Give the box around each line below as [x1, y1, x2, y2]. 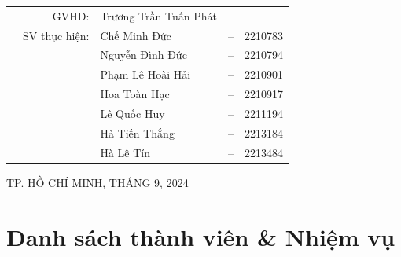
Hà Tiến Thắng [100, 124, 175, 141]
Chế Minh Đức [100, 27, 171, 43]
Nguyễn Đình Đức [100, 46, 187, 63]
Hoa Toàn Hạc [100, 86, 170, 102]
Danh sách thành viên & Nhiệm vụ [6, 220, 395, 252]
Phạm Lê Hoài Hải [100, 66, 191, 83]
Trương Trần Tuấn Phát [100, 7, 217, 24]
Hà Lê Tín [100, 144, 150, 160]
